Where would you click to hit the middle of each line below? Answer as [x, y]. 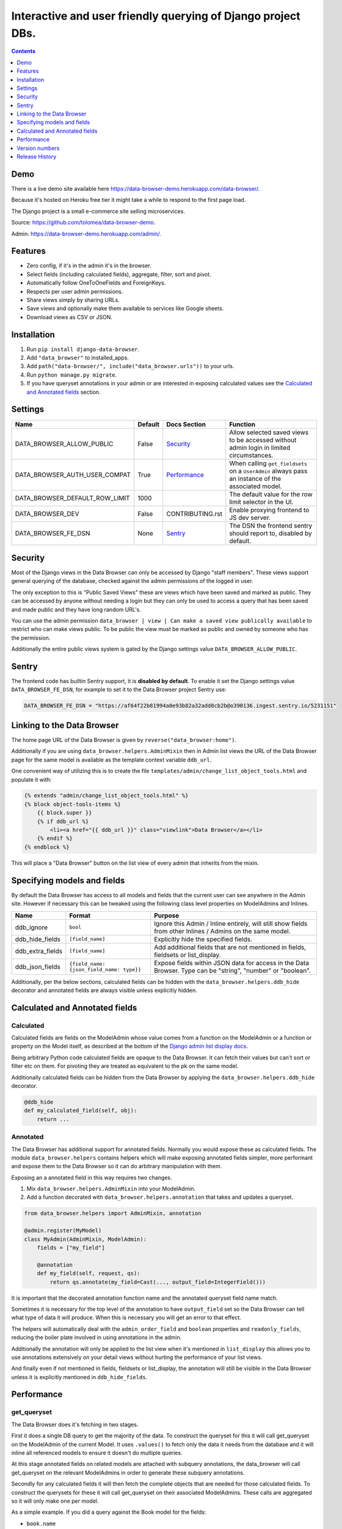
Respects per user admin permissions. [75, 291]
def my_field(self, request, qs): [89, 1273]
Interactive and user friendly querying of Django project [156, 16]
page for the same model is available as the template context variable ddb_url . [111, 760]
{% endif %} [55, 839]
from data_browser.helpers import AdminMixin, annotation [113, 1213]
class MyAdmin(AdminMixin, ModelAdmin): [85, 1239]
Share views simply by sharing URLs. [73, 300]
